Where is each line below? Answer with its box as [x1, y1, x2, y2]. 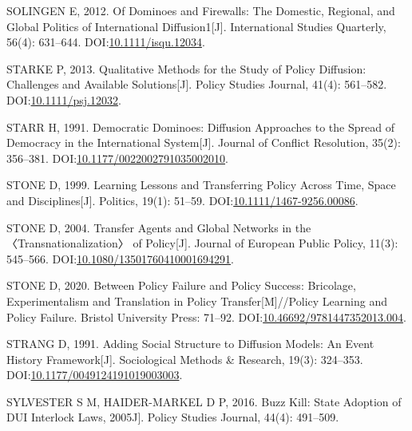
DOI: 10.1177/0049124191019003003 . [6, 366, 183, 383]
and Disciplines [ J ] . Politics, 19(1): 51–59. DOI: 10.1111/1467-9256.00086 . [6, 192, 359, 208]
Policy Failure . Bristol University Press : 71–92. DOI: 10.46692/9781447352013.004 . [6, 308, 406, 325]
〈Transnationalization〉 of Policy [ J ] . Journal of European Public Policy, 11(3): [6, 235, 398, 251]
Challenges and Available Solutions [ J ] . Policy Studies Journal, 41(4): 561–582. [6, 76, 387, 93]
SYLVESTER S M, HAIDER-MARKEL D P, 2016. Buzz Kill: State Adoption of [6, 393, 402, 409]
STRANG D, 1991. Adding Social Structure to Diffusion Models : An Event [6, 335, 374, 352]
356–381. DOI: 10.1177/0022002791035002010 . [6, 149, 228, 166]
